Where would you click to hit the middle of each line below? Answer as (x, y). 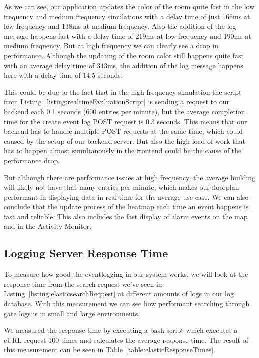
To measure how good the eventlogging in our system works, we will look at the (126, 274)
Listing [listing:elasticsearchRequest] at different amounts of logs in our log (119, 293)
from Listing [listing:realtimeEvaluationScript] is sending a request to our (117, 102)
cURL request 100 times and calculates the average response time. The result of (126, 339)
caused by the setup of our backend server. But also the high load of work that (125, 141)
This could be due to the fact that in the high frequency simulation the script (123, 92)
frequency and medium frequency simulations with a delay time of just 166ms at (127, 16)
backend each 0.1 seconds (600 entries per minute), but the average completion (125, 111)
